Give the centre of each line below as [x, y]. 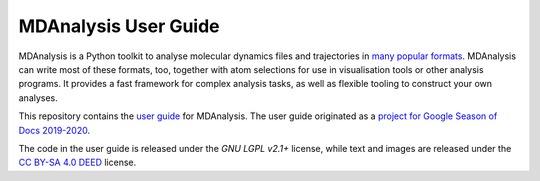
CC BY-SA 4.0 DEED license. [77, 162]
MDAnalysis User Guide [119, 26]
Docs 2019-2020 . [54, 130]
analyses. [38, 97]
